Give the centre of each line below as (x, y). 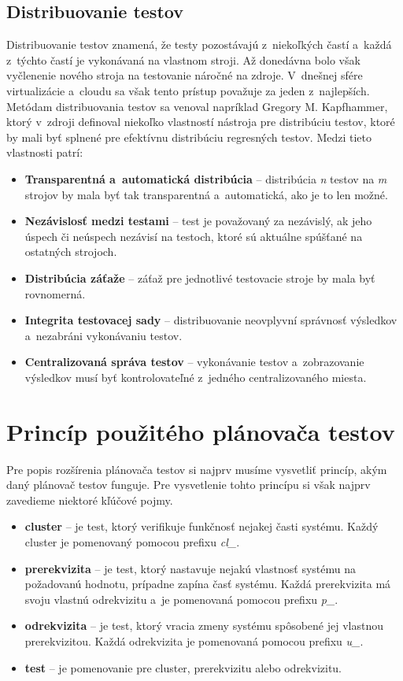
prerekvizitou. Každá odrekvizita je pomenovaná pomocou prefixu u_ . (194, 640)
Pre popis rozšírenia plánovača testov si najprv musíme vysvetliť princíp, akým (197, 469)
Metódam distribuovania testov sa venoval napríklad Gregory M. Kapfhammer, (197, 106)
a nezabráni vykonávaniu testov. (104, 335)
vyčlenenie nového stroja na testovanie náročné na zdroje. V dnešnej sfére (185, 75)
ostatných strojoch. (71, 252)
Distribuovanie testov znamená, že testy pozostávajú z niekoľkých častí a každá (199, 44)
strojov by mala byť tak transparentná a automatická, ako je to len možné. (206, 194)
